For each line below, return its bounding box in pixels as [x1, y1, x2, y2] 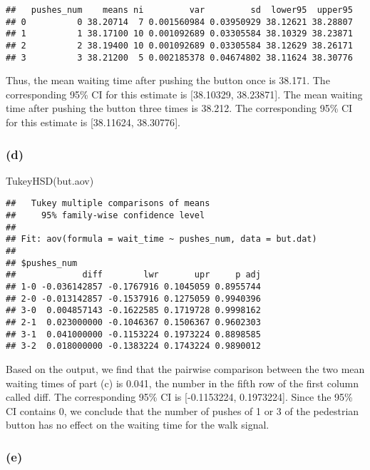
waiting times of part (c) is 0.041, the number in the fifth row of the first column [6, 375, 359, 390]
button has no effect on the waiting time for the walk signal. [6, 417, 269, 432]
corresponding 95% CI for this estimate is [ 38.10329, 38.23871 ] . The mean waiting [6, 86, 363, 101]
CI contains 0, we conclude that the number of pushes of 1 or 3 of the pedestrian [6, 403, 359, 418]
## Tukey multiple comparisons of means [6, 198, 210, 209]
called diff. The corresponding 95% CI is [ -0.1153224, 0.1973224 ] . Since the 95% [6, 389, 353, 404]
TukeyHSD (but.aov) [6, 173, 94, 188]
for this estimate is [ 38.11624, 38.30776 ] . [6, 115, 180, 130]
